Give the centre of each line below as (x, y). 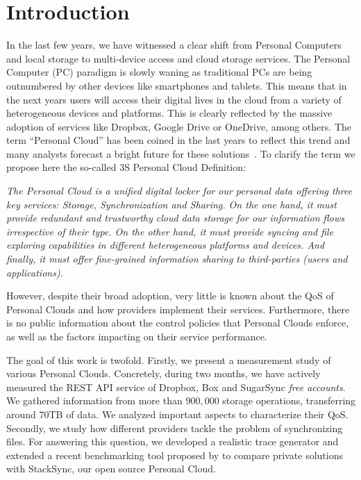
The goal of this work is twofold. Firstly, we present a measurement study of (169, 359)
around (21, 414)
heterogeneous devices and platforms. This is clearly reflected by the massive (169, 113)
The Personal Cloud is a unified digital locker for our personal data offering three (179, 191)
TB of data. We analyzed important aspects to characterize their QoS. (199, 414)
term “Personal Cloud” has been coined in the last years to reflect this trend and (178, 140)
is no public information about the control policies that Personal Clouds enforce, (178, 323)
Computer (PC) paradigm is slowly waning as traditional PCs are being (159, 72)
